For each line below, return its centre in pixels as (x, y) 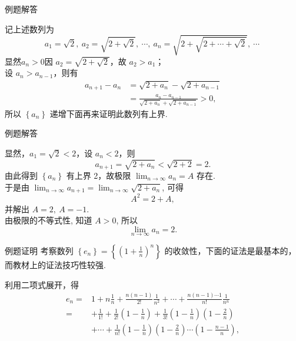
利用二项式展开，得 (42, 284)
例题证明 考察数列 (39, 250)
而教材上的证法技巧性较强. (55, 264)
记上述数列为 (29, 29)
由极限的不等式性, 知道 (49, 220)
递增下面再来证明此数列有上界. (109, 113)
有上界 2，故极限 (99, 175)
